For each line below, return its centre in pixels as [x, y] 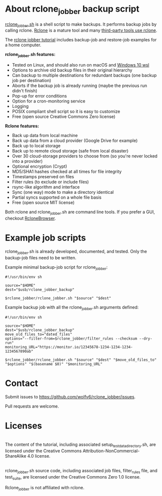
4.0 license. [39, 456]
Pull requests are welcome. [32, 406]
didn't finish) [25, 91]
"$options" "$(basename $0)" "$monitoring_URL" [54, 364]
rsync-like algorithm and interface [46, 187]
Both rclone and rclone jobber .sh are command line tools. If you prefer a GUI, [80, 212]
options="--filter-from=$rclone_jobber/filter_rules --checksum [71, 339]
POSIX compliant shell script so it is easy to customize [66, 111]
